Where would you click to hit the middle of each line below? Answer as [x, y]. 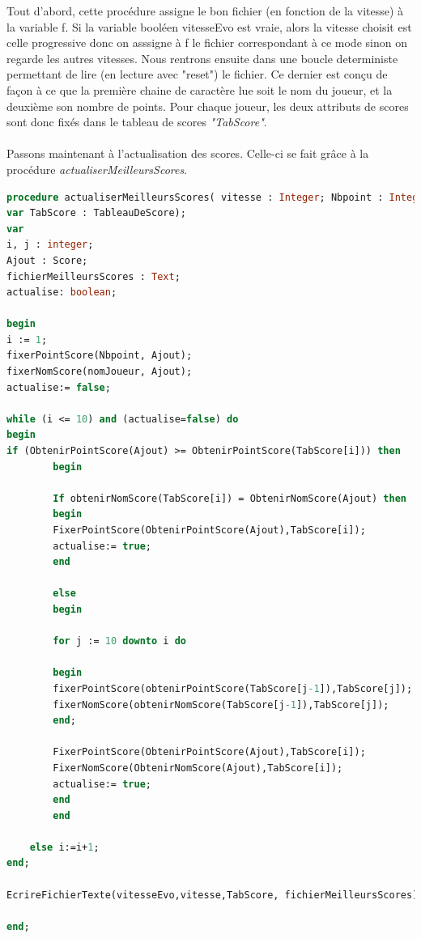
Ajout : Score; [47, 260]
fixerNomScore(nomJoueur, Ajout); [100, 372]
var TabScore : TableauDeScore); [96, 213]
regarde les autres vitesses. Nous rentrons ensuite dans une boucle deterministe [202, 58]
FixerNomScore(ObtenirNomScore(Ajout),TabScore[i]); [198, 768]
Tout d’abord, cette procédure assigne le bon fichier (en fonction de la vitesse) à [205, 11]
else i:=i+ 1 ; [64, 847]
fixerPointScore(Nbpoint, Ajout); [100, 356]
